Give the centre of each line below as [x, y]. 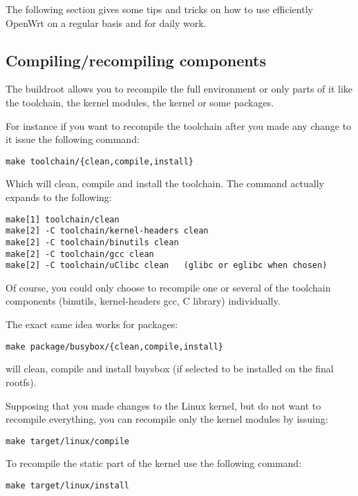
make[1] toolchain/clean [63, 219]
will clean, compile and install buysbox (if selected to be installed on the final [170, 369]
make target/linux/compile [67, 441]
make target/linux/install [67, 485]
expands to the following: [59, 197]
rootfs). [21, 382]
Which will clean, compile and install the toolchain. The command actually [165, 183]
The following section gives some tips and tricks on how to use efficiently [159, 9]
